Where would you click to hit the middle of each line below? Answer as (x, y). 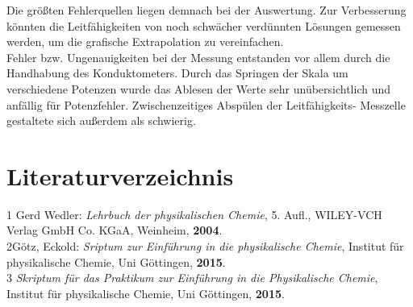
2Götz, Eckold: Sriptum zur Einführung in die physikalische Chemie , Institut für (205, 246)
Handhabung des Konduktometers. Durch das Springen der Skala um (177, 73)
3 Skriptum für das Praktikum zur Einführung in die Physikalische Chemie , (192, 278)
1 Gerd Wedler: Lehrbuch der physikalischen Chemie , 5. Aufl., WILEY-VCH (194, 214)
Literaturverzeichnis (120, 175)
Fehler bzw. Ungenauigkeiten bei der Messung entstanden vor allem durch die (198, 57)
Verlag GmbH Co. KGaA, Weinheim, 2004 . (115, 230)
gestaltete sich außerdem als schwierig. (101, 120)
